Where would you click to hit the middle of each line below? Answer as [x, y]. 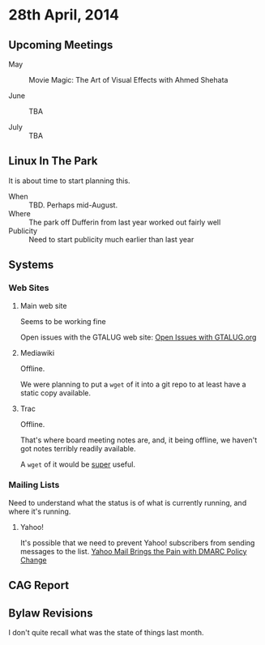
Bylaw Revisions [51, 613]
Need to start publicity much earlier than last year [111, 239]
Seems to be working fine [63, 321]
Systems [31, 265]
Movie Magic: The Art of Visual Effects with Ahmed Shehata [128, 80]
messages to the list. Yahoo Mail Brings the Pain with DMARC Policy [133, 551]
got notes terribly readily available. [78, 448]
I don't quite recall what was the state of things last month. [106, 632]
